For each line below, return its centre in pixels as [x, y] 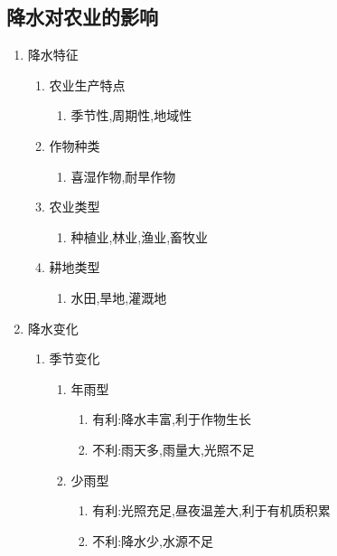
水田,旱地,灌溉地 [119, 297]
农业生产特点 [87, 85]
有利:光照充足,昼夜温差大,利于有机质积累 [211, 510]
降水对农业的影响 [82, 17]
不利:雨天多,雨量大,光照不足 [173, 449]
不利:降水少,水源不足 [153, 540]
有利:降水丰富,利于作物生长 [172, 419]
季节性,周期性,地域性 [131, 115]
